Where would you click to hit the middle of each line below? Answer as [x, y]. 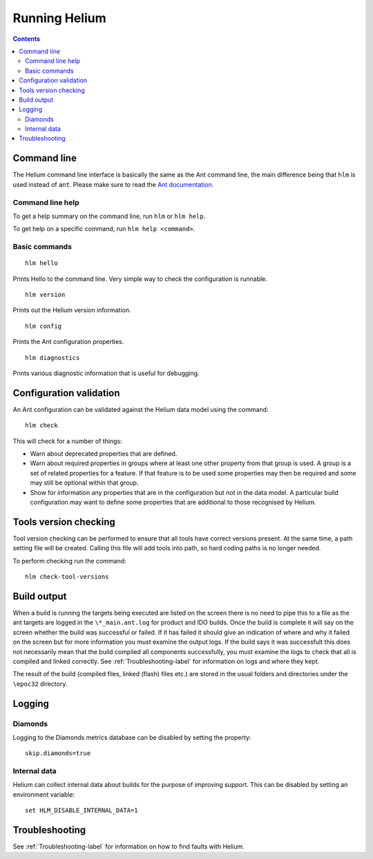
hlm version [45, 295]
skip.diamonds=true [58, 753]
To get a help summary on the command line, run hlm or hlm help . [109, 216]
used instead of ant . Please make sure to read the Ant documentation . [113, 184]
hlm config [44, 326]
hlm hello [41, 263]
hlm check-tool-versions [67, 577]
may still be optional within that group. [84, 483]
